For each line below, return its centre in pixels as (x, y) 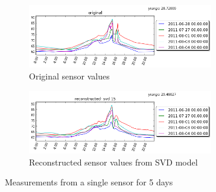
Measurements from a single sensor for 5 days (89, 182)
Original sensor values (69, 76)
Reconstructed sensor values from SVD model (113, 162)
